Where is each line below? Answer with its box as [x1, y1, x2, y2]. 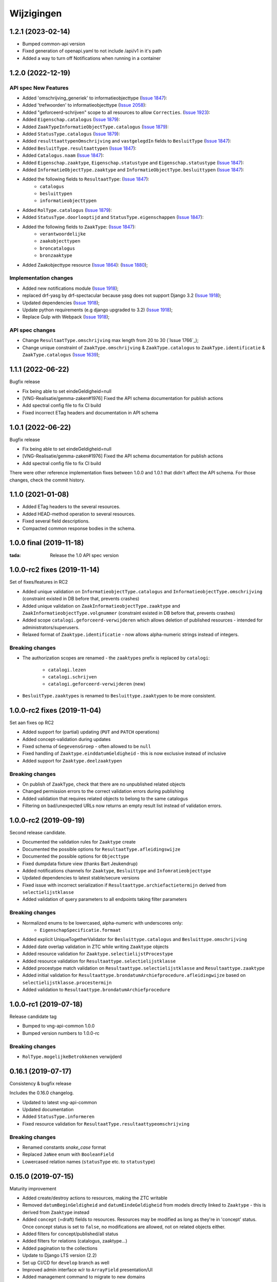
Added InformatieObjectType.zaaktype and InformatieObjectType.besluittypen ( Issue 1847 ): [22, 167, 245, 173]
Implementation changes [9, 274, 73, 282]
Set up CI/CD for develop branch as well [22, 1259, 110, 1266]
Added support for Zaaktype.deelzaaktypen [22, 757, 123, 764]
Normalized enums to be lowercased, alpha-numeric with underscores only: [22, 919, 183, 926]
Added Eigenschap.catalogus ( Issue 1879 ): [22, 116, 120, 123]
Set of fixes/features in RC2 [9, 579, 68, 585]
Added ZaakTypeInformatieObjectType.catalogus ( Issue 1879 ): [22, 124, 169, 130]
